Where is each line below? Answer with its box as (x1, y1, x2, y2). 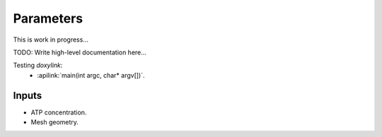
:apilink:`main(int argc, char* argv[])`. (37, 71, 145, 79)
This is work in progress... (13, 35, 88, 44)
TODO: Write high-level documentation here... (13, 48, 146, 56)
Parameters (13, 11, 83, 26)
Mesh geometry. (30, 118, 79, 126)
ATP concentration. (30, 108, 87, 117)
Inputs (13, 89, 42, 102)
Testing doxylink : (13, 61, 63, 70)
